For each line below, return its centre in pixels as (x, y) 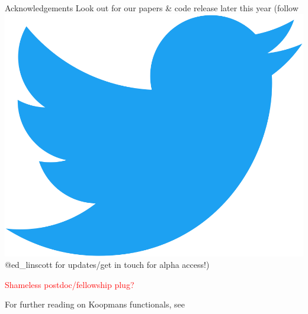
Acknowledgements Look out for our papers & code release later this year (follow (152, 8)
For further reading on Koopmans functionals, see (95, 304)
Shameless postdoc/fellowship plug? (70, 284)
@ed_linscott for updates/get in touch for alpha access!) (107, 265)
